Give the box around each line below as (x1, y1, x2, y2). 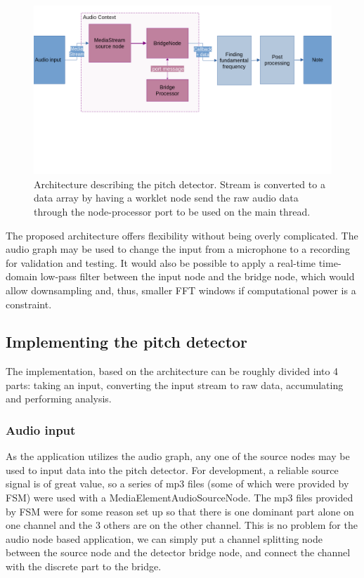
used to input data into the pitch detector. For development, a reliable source (6, 462, 339, 477)
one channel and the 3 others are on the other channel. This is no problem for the (6, 518, 358, 532)
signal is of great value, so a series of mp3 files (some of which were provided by (6, 476, 349, 491)
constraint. (6, 296, 52, 311)
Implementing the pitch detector (6, 331, 248, 353)
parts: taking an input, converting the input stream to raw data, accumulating (6, 377, 344, 392)
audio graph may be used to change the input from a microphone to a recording (6, 242, 350, 256)
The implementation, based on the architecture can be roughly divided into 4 (6, 364, 339, 379)
